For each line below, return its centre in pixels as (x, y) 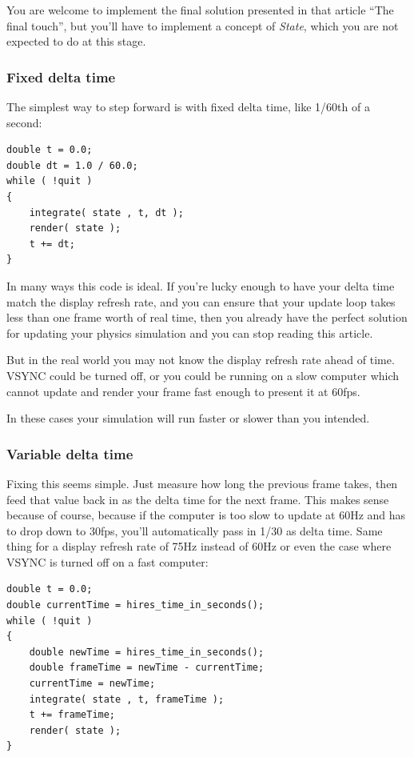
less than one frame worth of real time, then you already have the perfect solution (207, 317)
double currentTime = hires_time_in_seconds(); (135, 605)
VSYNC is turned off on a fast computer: (107, 561)
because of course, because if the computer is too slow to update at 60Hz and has (206, 515)
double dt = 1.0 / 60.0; (72, 165)
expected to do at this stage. (76, 41)
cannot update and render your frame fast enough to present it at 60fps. (183, 391)
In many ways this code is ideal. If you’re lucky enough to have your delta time (201, 285)
